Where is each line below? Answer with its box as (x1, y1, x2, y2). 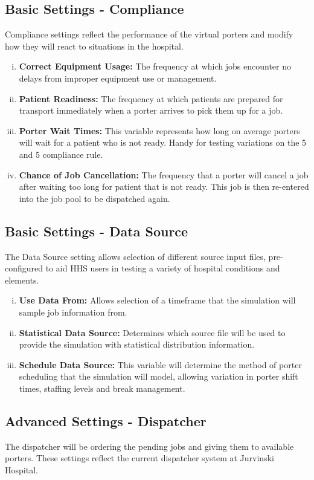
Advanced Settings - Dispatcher (5, 411, 207, 430)
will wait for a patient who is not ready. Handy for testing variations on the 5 (19, 136, 307, 149)
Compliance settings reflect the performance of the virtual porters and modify (5, 28, 293, 41)
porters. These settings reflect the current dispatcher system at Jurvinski (5, 452, 274, 464)
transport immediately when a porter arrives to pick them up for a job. (19, 104, 283, 117)
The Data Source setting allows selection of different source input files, (5, 250, 266, 262)
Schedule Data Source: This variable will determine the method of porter (19, 358, 302, 371)
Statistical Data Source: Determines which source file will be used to (19, 326, 286, 339)
